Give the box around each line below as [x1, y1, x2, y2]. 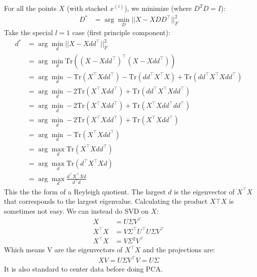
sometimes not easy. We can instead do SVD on [4, 205, 149, 216]
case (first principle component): [72, 27, 170, 38]
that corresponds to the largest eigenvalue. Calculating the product [4, 196, 208, 206]
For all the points [4, 3, 57, 13]
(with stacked [67, 3, 108, 13]
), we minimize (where [124, 3, 192, 13]
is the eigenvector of [174, 186, 235, 196]
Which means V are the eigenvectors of [4, 244, 123, 255]
